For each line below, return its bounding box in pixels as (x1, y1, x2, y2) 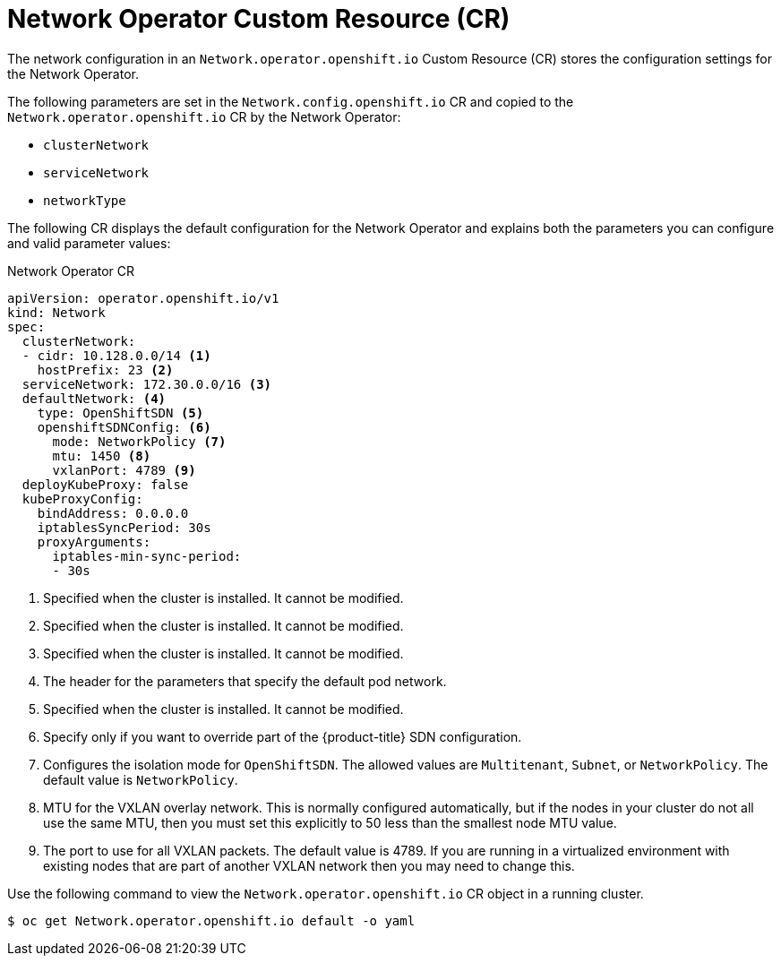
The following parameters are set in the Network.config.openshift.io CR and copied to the (7, 93, 574, 109)
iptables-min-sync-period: (52, 548, 242, 563)
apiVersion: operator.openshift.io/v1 (7, 290, 279, 305)
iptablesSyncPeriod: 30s (37, 520, 211, 535)
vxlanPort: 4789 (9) (52, 462, 196, 477)
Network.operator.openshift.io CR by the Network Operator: (7, 108, 401, 125)
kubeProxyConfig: (21, 491, 143, 506)
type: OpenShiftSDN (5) (37, 405, 204, 420)
